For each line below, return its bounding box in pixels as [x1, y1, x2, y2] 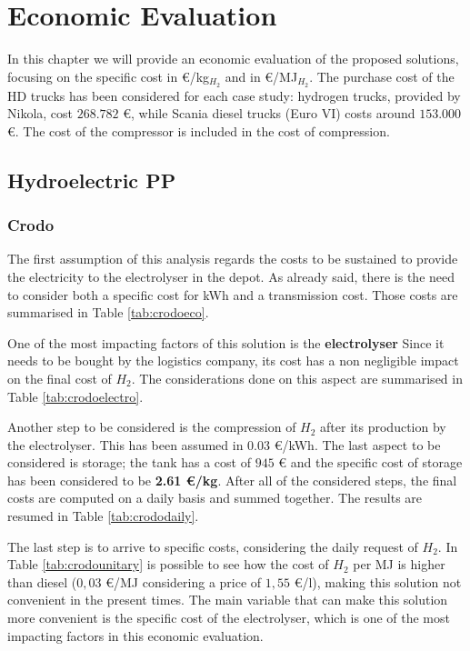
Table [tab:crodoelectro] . [7, 386, 144, 406]
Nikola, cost [7, 104, 74, 123]
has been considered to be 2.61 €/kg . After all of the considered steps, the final [7, 470, 457, 489]
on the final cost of [7, 368, 112, 387]
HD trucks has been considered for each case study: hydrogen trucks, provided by [7, 85, 461, 105]
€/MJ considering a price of [105, 572, 262, 591]
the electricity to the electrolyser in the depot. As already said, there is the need [7, 266, 455, 285]
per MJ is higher [353, 555, 445, 574]
